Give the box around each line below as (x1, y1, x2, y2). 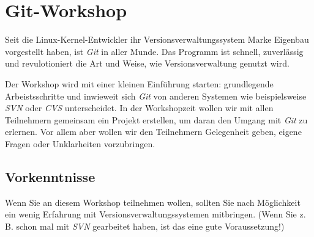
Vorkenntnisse (5, 167, 95, 186)
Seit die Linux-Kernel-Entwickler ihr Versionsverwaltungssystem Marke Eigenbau (5, 33, 309, 46)
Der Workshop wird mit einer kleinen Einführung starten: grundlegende (5, 77, 274, 90)
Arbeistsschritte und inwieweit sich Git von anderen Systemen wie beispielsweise (5, 89, 307, 102)
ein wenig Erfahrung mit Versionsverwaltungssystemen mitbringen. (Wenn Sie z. (5, 208, 306, 221)
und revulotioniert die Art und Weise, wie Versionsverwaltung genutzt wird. (5, 57, 290, 70)
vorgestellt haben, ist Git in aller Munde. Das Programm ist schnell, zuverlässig (5, 45, 304, 57)
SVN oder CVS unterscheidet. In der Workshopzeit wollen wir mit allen (5, 101, 274, 114)
